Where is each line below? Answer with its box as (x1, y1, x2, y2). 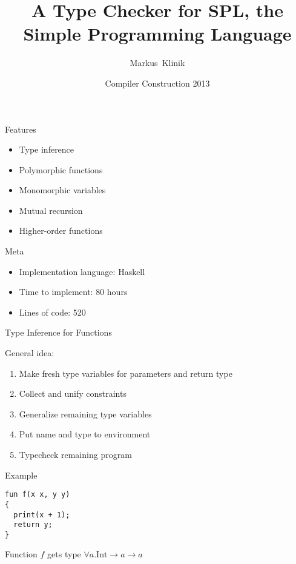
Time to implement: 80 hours (19, 285, 128, 298)
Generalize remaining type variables (19, 407, 152, 420)
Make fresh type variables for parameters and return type (19, 367, 232, 379)
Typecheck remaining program (19, 448, 132, 460)
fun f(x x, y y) (5, 490, 70, 499)
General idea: (5, 347, 54, 359)
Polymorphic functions (19, 163, 103, 176)
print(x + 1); (13, 510, 70, 519)
